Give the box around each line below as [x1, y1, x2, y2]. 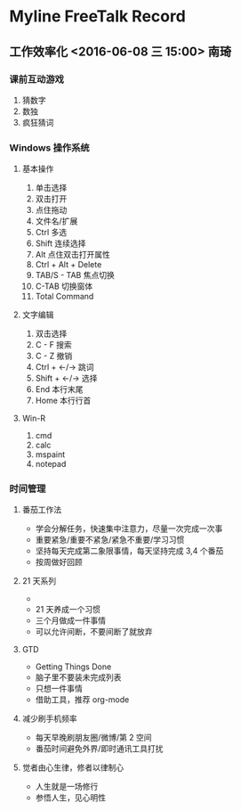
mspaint [35, 449, 66, 460]
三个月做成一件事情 [35, 615, 107, 626]
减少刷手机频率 [21, 713, 77, 724]
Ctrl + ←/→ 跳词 [35, 362, 95, 373]
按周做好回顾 [35, 557, 83, 568]
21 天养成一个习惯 [35, 604, 100, 615]
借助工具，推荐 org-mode [35, 694, 130, 705]
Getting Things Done [35, 661, 112, 672]
